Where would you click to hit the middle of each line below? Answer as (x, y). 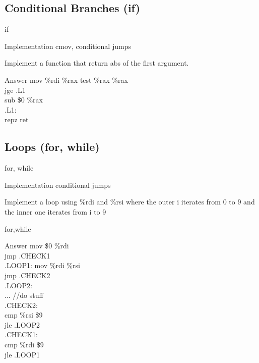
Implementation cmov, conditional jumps (68, 46)
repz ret (17, 119)
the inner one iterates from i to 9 (55, 211)
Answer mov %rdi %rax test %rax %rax (66, 80)
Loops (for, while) (52, 147)
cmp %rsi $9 (24, 315)
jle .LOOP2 (22, 324)
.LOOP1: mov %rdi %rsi (42, 265)
